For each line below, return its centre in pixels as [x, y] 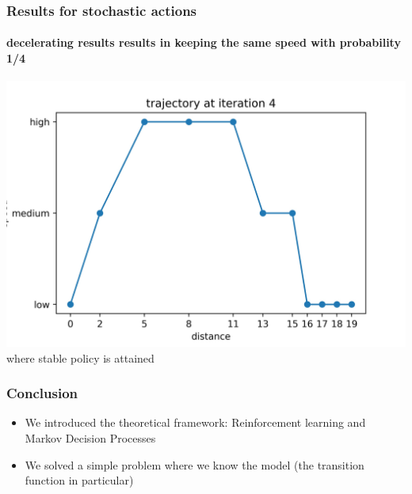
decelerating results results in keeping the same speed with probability [204, 42]
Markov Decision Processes [90, 437]
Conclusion [42, 393]
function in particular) [79, 480]
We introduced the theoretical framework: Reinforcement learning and [195, 422]
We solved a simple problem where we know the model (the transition [195, 464]
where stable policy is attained [80, 357]
